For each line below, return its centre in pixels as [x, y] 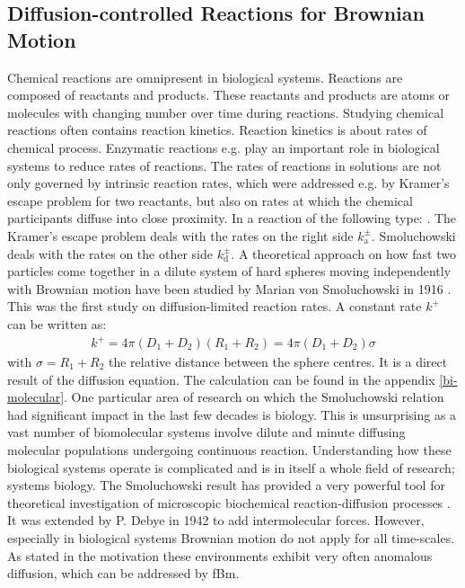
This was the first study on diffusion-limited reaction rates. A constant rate [215, 306]
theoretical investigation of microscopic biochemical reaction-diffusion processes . [229, 502]
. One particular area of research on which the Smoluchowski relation [254, 397]
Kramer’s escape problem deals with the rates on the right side [180, 235]
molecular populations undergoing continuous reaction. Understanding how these [229, 450]
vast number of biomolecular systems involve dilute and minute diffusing [206, 432]
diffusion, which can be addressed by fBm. [123, 573]
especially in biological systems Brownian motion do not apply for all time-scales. [231, 537]
